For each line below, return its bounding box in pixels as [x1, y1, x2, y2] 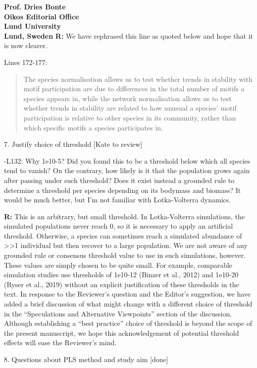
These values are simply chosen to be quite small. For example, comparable [4, 259, 233, 270]
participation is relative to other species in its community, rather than [23, 112, 236, 123]
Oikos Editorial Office [4, 11, 79, 21]
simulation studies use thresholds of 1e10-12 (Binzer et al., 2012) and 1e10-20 [4, 269, 239, 280]
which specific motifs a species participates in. [23, 122, 163, 132]
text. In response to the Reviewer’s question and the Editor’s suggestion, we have [4, 289, 251, 299]
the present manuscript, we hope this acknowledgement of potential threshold [4, 327, 239, 338]
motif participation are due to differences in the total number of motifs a [23, 83, 245, 94]
